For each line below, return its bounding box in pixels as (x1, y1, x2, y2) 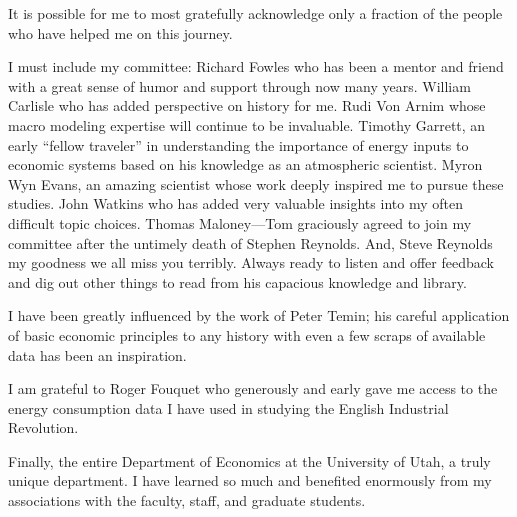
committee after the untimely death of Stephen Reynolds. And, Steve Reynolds (8, 232, 493, 253)
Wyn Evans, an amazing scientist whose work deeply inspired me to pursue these (8, 173, 504, 194)
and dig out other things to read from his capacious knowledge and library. (8, 271, 467, 292)
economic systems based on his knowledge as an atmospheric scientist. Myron (8, 154, 483, 175)
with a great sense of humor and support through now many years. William (8, 75, 471, 96)
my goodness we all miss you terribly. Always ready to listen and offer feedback (8, 252, 494, 273)
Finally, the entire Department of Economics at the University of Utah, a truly (8, 450, 491, 471)
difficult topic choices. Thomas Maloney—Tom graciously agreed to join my (8, 212, 472, 233)
